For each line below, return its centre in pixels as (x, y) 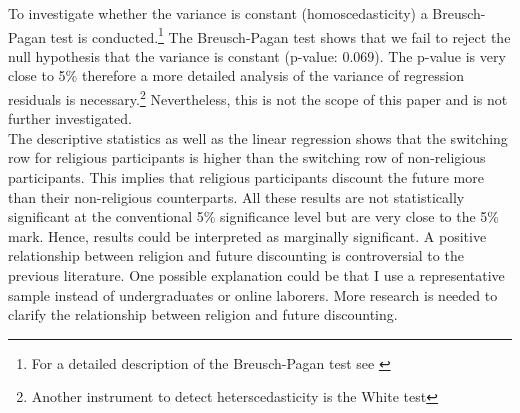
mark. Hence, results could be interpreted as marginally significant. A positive (247, 235)
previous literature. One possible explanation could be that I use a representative (256, 275)
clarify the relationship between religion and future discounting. (203, 314)
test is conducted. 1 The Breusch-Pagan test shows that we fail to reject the (280, 35)
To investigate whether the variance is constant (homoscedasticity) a (218, 13)
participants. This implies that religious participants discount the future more (246, 177)
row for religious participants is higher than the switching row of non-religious (247, 157)
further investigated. (70, 118)
